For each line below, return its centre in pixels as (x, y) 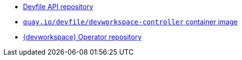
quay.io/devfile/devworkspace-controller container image (131, 22)
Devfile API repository (58, 7)
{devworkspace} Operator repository (82, 37)
